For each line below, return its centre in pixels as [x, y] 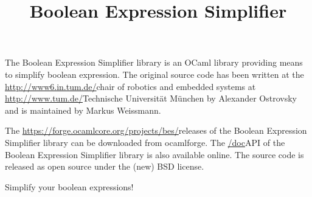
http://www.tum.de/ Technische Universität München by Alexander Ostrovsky [151, 98]
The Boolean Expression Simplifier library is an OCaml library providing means [154, 62]
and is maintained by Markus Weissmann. [83, 110]
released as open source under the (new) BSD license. [105, 166]
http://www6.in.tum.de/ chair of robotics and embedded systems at [130, 86]
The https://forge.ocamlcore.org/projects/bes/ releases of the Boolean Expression [156, 130]
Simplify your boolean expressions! [69, 186]
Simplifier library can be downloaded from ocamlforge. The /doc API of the [145, 142]
